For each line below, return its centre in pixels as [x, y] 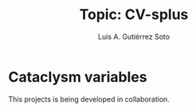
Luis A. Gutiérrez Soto [134, 37]
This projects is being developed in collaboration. [89, 99]
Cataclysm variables [78, 77]
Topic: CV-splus [134, 15]
